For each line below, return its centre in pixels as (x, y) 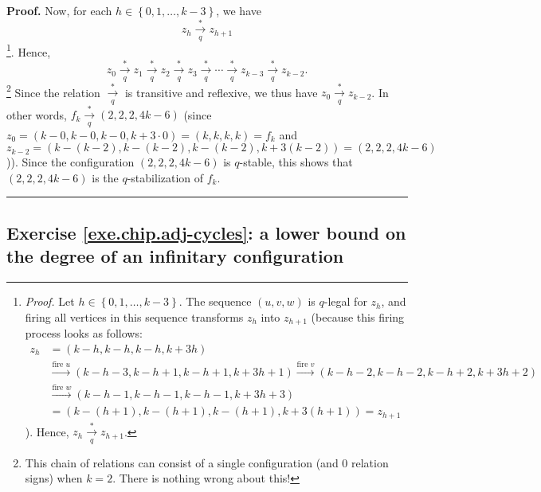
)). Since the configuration (71, 162)
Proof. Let (50, 301)
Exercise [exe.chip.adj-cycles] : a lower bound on (206, 232)
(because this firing (358, 316)
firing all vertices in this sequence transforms (134, 316)
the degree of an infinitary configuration (175, 256)
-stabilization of (165, 177)
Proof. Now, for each (59, 10)
